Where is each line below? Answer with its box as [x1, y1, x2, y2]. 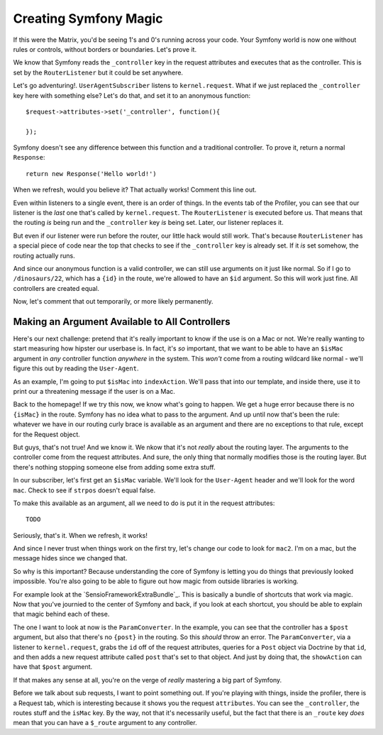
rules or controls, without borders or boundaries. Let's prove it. [13, 45, 197, 53]
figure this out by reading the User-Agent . [13, 364, 139, 372]
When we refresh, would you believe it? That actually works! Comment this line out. [13, 185, 257, 194]
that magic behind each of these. [13, 610, 110, 619]
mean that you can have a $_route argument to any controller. [13, 719, 198, 727]
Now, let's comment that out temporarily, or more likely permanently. [13, 297, 213, 306]
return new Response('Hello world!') [26, 170, 157, 177]
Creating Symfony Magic [13, 11, 163, 26]
